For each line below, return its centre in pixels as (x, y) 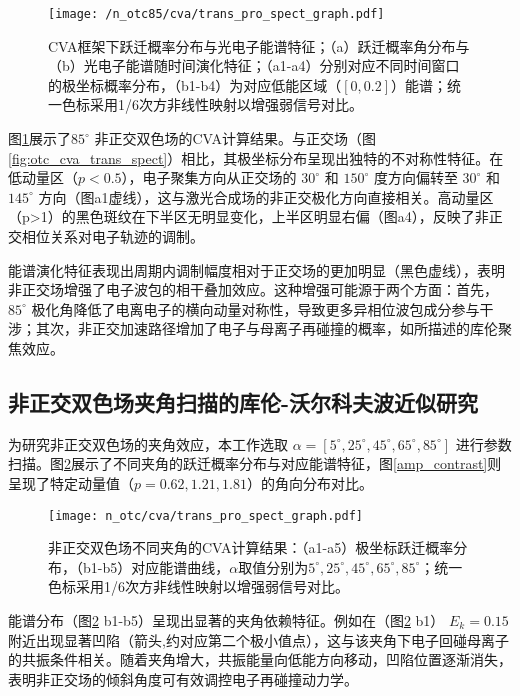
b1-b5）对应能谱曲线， (156, 566)
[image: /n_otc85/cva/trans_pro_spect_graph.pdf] (216, 14)
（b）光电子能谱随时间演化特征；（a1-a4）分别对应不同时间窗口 (254, 65)
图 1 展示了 (39, 138)
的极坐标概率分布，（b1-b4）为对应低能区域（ (195, 84)
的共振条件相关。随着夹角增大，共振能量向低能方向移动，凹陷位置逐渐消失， (260, 659)
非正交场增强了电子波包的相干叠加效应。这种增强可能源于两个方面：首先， (253, 289)
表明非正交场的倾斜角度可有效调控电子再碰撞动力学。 (183, 678)
